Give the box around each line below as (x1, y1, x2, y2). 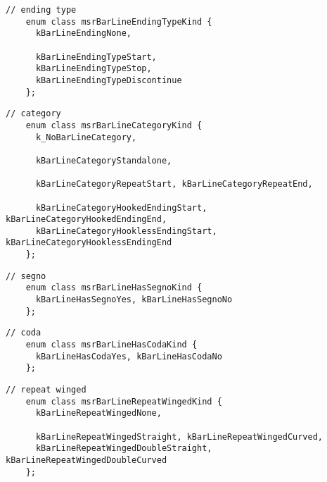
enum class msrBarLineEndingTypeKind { (25, 16, 212, 27)
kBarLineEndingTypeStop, (35, 63, 152, 74)
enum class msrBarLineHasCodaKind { (25, 340, 198, 350)
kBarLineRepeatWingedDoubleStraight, (35, 443, 212, 454)
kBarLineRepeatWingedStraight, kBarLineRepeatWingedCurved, (35, 431, 323, 442)
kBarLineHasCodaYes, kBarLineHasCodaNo (35, 351, 222, 361)
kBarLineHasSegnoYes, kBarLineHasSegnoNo (35, 295, 233, 305)
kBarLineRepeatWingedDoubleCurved (6, 455, 167, 465)
